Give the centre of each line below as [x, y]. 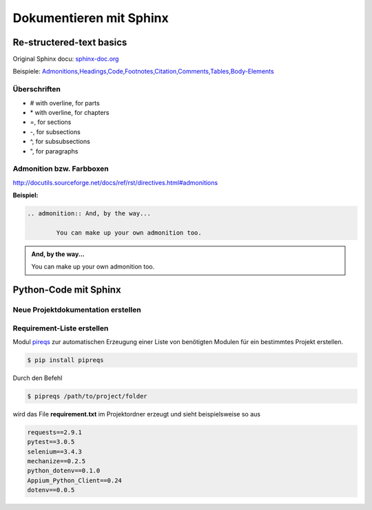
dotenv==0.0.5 [51, 490]
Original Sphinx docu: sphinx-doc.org [66, 59]
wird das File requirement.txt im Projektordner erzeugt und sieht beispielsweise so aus [137, 414]
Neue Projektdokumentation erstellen [77, 310]
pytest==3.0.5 [51, 442]
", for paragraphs [54, 151]
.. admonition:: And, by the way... [89, 214]
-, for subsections [55, 131]
